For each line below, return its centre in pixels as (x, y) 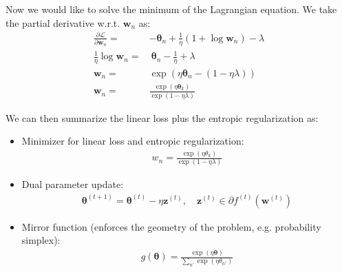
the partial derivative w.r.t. (63, 22)
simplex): (41, 240)
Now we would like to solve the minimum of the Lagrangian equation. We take (171, 9)
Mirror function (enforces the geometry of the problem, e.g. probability (171, 226)
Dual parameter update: (73, 184)
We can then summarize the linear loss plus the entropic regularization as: (162, 117)
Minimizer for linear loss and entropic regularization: (133, 141)
